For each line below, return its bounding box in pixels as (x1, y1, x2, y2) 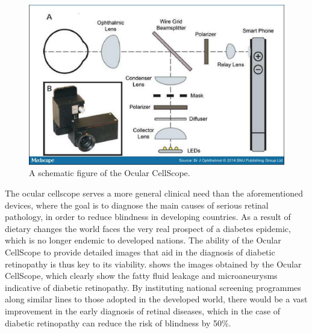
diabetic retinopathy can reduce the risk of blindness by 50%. (5, 316, 231, 329)
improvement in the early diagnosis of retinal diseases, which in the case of (5, 304, 281, 317)
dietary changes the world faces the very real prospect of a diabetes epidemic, (5, 222, 291, 234)
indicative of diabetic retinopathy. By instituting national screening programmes (5, 281, 301, 293)
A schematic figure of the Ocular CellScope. (29, 166, 190, 179)
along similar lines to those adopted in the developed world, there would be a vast (5, 293, 308, 305)
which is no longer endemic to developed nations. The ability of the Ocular (5, 234, 281, 246)
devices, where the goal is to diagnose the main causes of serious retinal (5, 198, 269, 211)
